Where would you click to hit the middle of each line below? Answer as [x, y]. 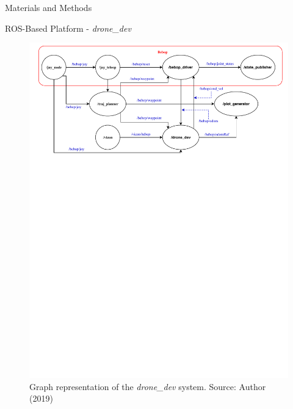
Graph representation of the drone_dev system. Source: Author [148, 386]
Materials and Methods [49, 7]
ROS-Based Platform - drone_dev [68, 28]
